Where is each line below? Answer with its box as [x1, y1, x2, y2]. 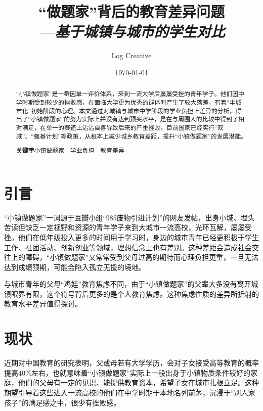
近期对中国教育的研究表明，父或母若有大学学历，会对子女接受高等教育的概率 [4, 357, 259, 368]
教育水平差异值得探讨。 [4, 298, 82, 309]
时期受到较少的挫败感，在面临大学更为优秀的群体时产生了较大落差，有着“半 [22, 98, 236, 106]
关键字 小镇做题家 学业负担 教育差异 [16, 146, 124, 155]
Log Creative [111, 50, 152, 61]
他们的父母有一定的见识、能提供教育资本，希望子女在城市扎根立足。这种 [18, 377, 259, 388]
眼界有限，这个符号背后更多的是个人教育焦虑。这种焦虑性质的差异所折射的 [11, 288, 259, 299]
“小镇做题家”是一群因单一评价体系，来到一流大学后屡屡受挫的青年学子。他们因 [16, 89, 239, 98]
